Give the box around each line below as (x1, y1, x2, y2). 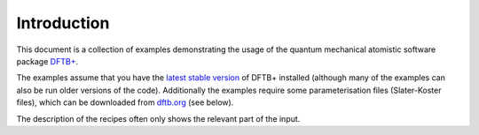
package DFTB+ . (16, 56, 79, 66)
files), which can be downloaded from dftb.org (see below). (16, 97, 234, 108)
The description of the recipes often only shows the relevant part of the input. (16, 113, 301, 124)
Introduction (16, 13, 110, 33)
